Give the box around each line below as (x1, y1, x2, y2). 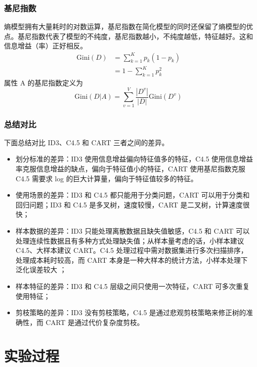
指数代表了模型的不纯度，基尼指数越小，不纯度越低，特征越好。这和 (31, 31, 253, 41)
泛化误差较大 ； (15, 264, 67, 275)
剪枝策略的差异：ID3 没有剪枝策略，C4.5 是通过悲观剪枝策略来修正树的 (15, 307, 246, 318)
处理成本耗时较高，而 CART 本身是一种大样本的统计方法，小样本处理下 (15, 254, 248, 265)
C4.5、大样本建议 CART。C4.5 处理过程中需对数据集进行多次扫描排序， (15, 245, 248, 255)
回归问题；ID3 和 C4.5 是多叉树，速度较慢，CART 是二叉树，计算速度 (15, 199, 243, 209)
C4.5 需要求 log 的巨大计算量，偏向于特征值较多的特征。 (15, 173, 198, 183)
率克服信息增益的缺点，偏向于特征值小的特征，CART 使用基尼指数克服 (15, 163, 246, 173)
